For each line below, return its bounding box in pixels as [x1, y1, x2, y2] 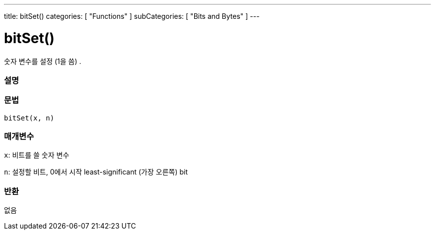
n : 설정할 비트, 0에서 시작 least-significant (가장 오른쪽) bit [4, 168, 188, 176]
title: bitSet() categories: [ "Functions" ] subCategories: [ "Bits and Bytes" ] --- [4, 12, 260, 20]
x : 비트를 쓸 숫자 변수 [4, 151, 70, 160]
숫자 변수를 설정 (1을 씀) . [4, 57, 81, 65]
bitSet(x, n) [4, 114, 55, 122]
